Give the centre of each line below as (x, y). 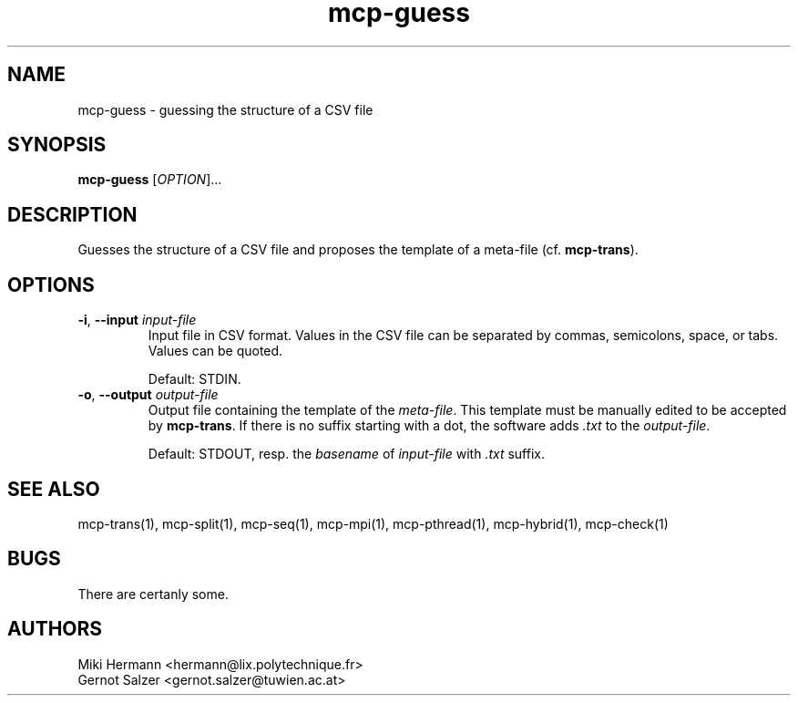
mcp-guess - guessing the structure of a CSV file (225, 109)
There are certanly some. (153, 594)
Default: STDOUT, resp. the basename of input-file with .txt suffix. (347, 454)
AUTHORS (55, 629)
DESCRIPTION (72, 214)
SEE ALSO (54, 489)
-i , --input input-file (137, 320)
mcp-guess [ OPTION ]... (150, 180)
